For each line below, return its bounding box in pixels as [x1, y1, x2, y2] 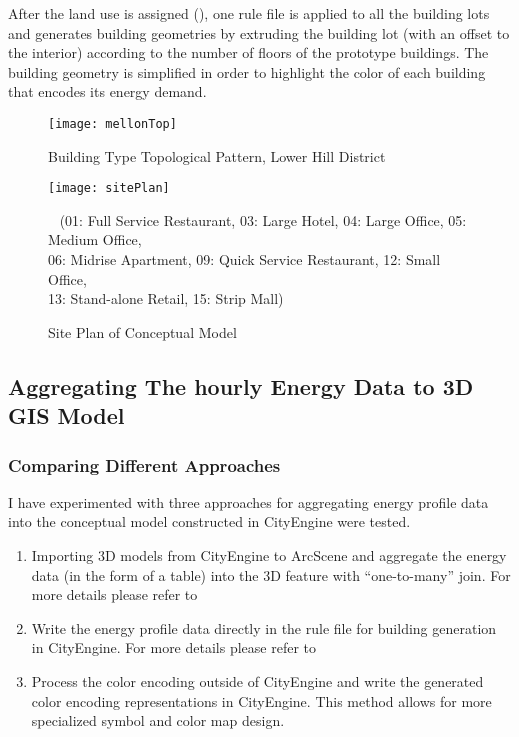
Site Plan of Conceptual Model [48, 321, 237, 342]
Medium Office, [48, 229, 142, 250]
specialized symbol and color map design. [31, 710, 285, 731]
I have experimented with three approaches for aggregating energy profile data [8, 491, 489, 512]
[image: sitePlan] [48, 181, 170, 196]
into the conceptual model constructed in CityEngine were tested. [8, 511, 411, 532]
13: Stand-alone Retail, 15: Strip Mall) [48, 288, 284, 309]
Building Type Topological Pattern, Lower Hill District [48, 145, 386, 166]
